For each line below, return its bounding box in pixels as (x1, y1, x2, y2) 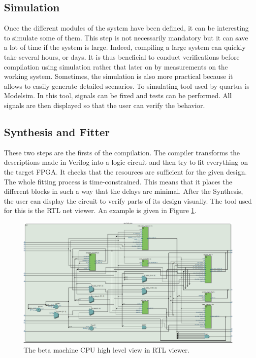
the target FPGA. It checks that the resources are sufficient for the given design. (4, 166, 247, 177)
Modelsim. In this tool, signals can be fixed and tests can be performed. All (4, 90, 232, 101)
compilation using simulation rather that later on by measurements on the (4, 61, 228, 72)
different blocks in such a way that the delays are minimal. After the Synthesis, (4, 186, 243, 196)
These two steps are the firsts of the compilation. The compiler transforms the (4, 147, 240, 157)
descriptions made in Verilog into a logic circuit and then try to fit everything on (4, 157, 248, 167)
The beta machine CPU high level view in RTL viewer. (24, 344, 190, 355)
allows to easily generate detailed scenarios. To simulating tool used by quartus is (4, 80, 250, 91)
